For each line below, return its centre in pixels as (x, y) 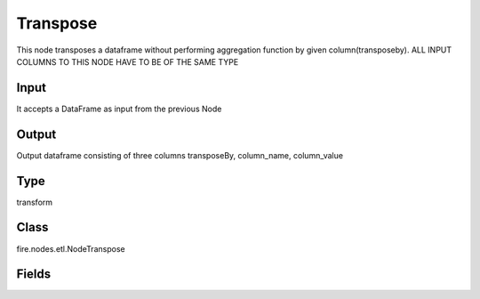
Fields (34, 275)
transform (35, 202)
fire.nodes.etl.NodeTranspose (71, 248)
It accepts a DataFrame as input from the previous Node (119, 109)
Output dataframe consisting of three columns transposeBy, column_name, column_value (180, 155)
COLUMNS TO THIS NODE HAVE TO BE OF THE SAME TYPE (128, 61)
